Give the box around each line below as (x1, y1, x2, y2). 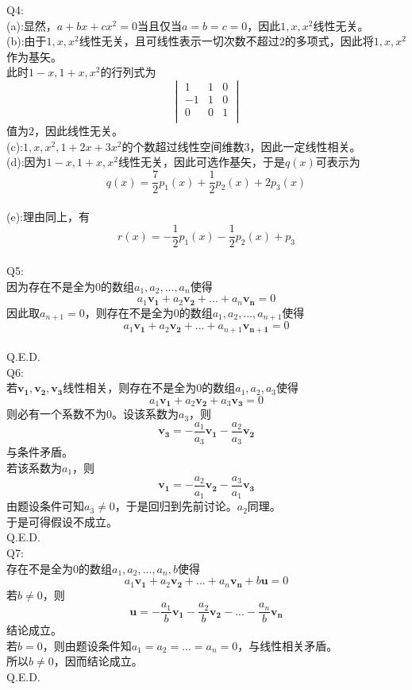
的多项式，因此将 (284, 33, 374, 49)
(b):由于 (6, 33, 47, 49)
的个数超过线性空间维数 (121, 138, 245, 154)
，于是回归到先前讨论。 (114, 498, 237, 514)
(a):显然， (6, 17, 57, 33)
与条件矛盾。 (6, 444, 73, 460)
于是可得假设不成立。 (6, 513, 117, 529)
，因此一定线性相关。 (249, 138, 361, 154)
